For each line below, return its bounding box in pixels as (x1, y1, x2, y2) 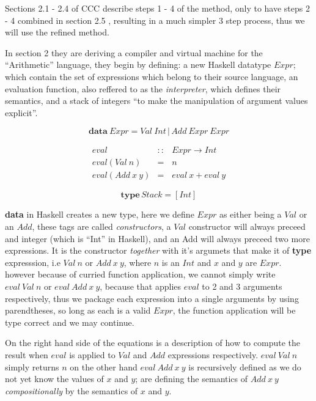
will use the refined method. (5, 26, 109, 39)
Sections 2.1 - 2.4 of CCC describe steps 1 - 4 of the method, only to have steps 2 (5, 2, 310, 14)
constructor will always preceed (188, 220, 306, 233)
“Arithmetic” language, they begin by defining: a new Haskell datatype (5, 58, 271, 71)
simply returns (5, 360, 59, 373)
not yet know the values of (5, 372, 104, 385)
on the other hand (70, 360, 138, 373)
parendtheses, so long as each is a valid (5, 304, 151, 317)
